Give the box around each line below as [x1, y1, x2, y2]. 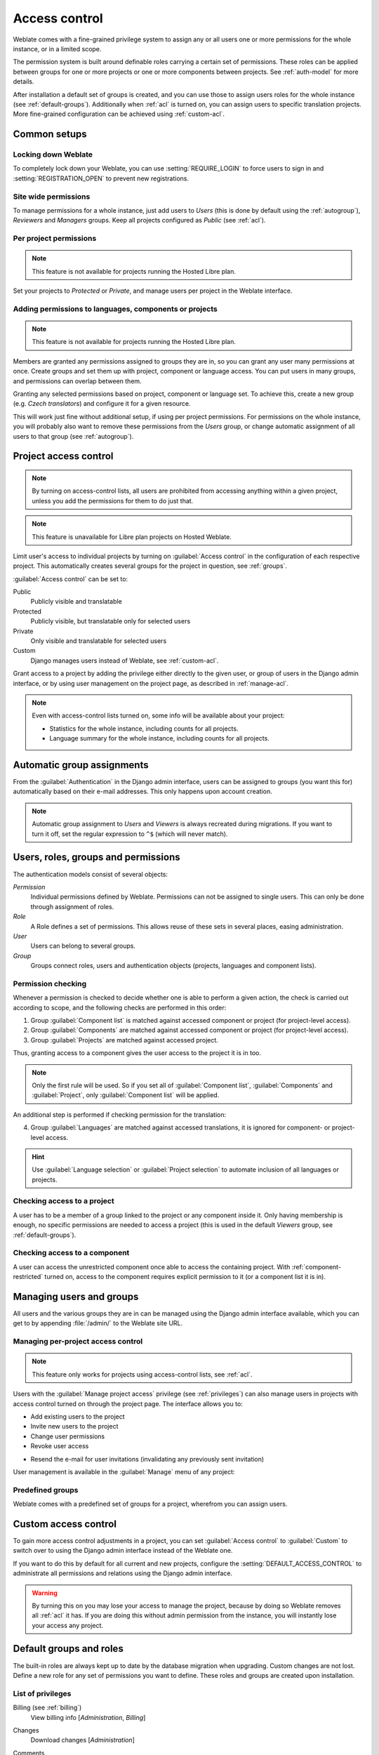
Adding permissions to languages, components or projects [13, 304, 218, 314]
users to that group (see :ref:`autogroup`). [13, 432, 134, 440]
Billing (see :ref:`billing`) [13, 1703, 82, 1712]
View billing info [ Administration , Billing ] [30, 1713, 146, 1721]
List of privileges [13, 1688, 72, 1698]
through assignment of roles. [30, 902, 114, 910]
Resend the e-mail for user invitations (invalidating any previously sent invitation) [30, 1455, 265, 1463]
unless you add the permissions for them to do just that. [32, 496, 194, 505]
